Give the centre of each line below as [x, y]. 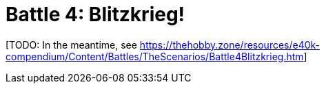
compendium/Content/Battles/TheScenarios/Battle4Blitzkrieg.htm [155, 56]
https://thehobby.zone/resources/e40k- [230, 44]
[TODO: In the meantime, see [71, 44]
